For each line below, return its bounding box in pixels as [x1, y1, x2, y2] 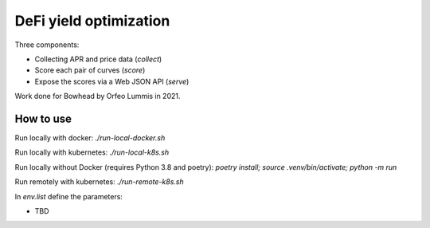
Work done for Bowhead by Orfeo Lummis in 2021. [14, 92, 181, 101]
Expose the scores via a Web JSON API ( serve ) [34, 77, 190, 86]
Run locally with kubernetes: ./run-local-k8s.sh [14, 147, 170, 157]
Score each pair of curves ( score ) [34, 65, 146, 75]
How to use [14, 112, 72, 125]
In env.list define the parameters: [14, 191, 123, 201]
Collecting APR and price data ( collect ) [34, 54, 162, 64]
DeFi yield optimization [14, 12, 170, 29]
